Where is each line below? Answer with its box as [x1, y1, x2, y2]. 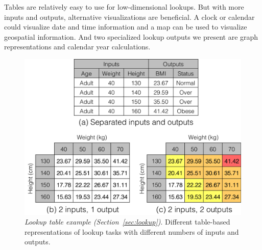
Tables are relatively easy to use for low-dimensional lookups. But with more [4, 2, 244, 12]
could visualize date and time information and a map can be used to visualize [4, 21, 247, 32]
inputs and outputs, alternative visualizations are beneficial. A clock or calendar [4, 11, 255, 22]
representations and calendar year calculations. [4, 41, 151, 52]
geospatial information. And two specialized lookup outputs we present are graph [4, 31, 258, 42]
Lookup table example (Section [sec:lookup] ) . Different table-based [25, 216, 230, 227]
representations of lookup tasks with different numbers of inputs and [25, 226, 239, 237]
